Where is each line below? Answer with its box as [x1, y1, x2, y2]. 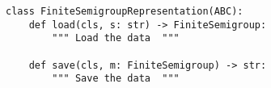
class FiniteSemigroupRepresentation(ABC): [6, 6, 243, 17]
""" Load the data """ [52, 32, 180, 44]
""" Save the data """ [52, 73, 180, 85]
